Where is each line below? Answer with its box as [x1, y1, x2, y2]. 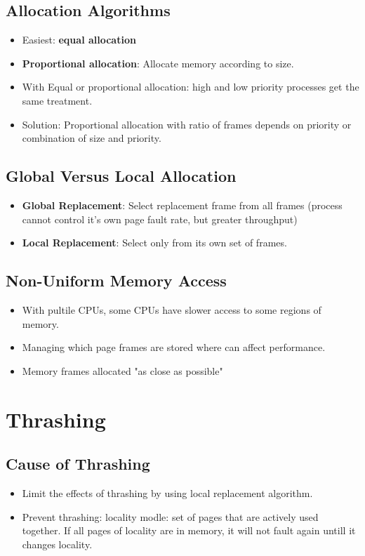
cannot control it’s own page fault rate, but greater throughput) [22, 211, 298, 226]
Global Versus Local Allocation [6, 165, 237, 187]
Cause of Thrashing [6, 453, 150, 475]
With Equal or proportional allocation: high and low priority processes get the [22, 79, 359, 94]
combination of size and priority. [22, 131, 161, 145]
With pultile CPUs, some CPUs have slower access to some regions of [22, 302, 321, 317]
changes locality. [22, 536, 93, 551]
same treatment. [22, 93, 93, 107]
